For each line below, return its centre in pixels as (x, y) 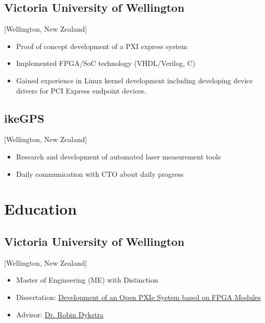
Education (41, 209)
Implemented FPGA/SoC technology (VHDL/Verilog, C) (106, 63)
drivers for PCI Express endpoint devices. (81, 90)
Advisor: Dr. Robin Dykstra (60, 314)
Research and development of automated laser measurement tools (118, 156)
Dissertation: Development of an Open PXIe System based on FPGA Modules (138, 297)
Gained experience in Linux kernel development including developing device (134, 80)
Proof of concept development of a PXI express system (102, 46)
